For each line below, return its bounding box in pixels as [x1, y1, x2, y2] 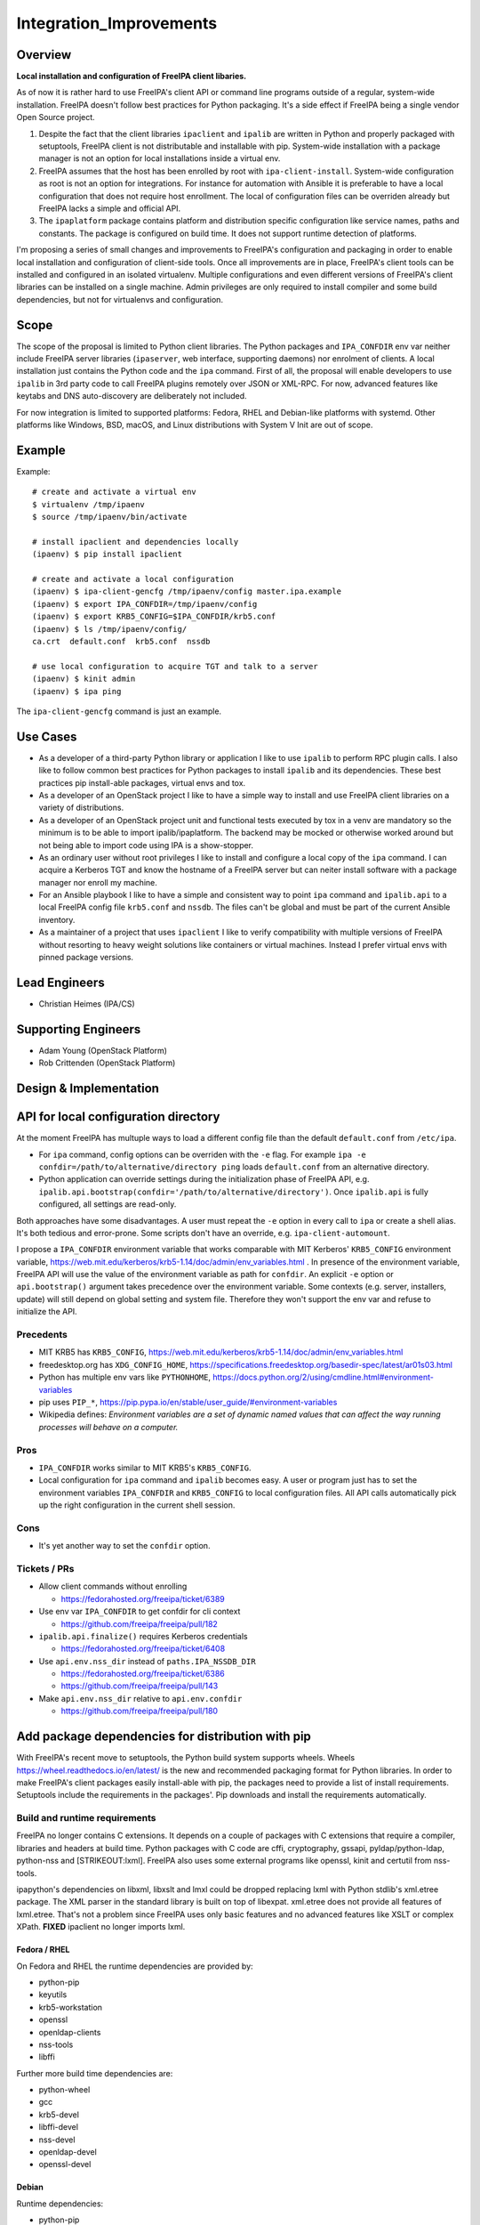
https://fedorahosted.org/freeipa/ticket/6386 [60, 1669, 226, 1679]
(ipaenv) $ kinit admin [32, 674, 136, 684]
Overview [16, 47, 72, 62]
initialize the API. [16, 1307, 77, 1317]
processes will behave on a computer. [38, 1421, 179, 1432]
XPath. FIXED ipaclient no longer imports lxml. [16, 1922, 186, 1932]
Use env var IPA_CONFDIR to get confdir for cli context [38, 1606, 241, 1617]
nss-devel [38, 2134, 76, 2145]
